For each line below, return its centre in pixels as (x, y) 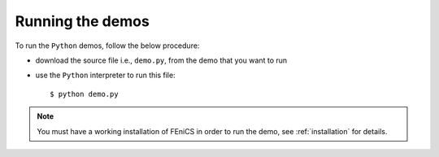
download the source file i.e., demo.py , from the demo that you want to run (161, 60)
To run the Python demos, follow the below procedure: (107, 46)
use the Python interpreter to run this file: (105, 75)
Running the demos (82, 21)
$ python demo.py (84, 94)
